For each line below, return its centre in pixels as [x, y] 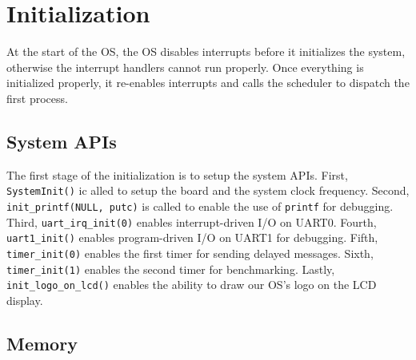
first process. [37, 98]
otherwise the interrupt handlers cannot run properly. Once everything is [185, 67]
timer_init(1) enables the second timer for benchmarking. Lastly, [171, 269]
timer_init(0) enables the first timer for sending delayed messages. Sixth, [190, 253]
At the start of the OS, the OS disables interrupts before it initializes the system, [206, 51]
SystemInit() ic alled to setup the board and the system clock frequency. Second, [208, 190]
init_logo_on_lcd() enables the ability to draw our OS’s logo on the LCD [192, 285]
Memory [42, 343]
